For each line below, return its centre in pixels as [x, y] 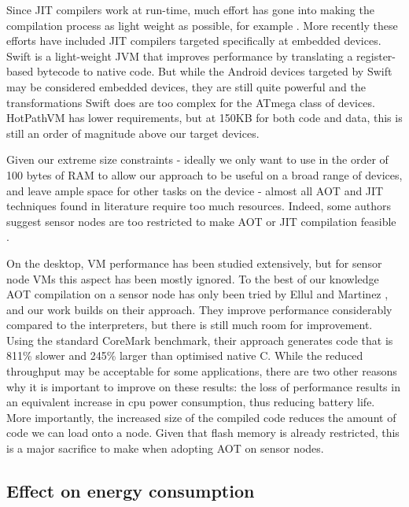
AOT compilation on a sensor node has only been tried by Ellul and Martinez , [197, 294]
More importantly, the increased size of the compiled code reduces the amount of [201, 417]
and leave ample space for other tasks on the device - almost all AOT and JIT [195, 190]
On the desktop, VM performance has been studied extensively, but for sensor [194, 263]
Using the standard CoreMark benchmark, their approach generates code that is [200, 340]
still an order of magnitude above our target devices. [133, 133]
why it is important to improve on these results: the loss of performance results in [203, 386]
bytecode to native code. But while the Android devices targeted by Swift [214, 71]
